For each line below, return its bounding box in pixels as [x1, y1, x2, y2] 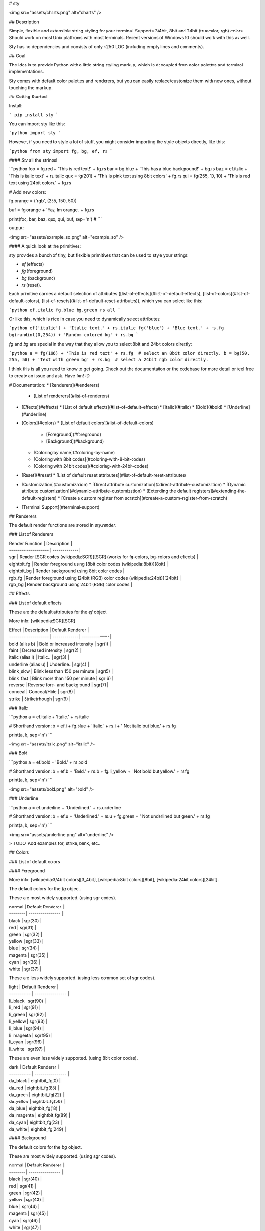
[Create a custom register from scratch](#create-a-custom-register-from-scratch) [61, 495, 228, 501]
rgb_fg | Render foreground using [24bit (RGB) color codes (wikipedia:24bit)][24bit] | [9, 575, 181, 581]
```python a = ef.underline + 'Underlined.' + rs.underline [9, 804, 121, 810]
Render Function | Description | [9, 540, 72, 546]
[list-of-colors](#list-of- [203, 291, 250, 297]
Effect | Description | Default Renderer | [9, 627, 89, 633]
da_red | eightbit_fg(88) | [9, 1085, 60, 1091]
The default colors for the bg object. [9, 1144, 82, 1150]
